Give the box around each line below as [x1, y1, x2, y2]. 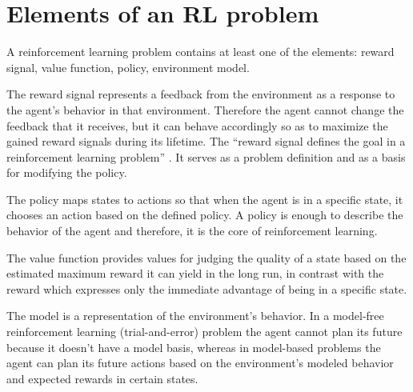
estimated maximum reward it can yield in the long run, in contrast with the [6, 265, 384, 282]
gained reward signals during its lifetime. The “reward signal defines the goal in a [6, 133, 406, 150]
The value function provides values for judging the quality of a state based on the [6, 249, 407, 266]
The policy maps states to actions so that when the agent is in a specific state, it [6, 190, 403, 207]
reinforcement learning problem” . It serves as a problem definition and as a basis [6, 148, 406, 165]
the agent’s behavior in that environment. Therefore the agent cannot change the [6, 101, 404, 118]
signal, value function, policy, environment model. [6, 58, 250, 75]
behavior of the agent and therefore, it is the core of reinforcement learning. [6, 222, 378, 239]
